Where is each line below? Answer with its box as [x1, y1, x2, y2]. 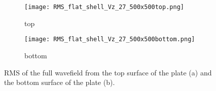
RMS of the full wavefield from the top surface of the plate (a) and [4, 67, 212, 77]
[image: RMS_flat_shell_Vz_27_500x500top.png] [24, 4, 184, 11]
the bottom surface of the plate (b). [4, 77, 115, 87]
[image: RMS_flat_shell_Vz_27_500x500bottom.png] [24, 36, 195, 43]
